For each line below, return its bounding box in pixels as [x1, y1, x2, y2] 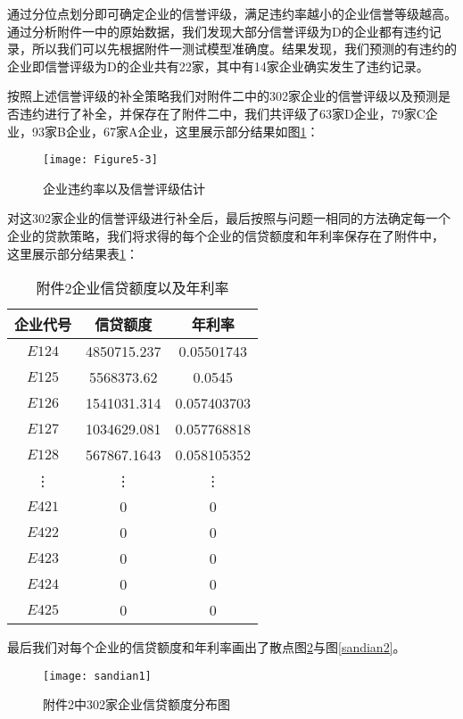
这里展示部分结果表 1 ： [7, 244, 138, 262]
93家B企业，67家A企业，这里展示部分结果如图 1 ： [31, 121, 319, 140]
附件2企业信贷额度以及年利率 [36, 277, 229, 299]
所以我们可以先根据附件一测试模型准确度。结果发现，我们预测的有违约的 [31, 39, 457, 58]
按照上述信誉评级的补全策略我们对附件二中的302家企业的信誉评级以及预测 [7, 87, 438, 105]
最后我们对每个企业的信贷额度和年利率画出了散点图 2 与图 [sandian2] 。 [7, 638, 406, 657]
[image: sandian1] [43, 669, 152, 682]
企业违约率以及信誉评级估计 [43, 178, 205, 197]
